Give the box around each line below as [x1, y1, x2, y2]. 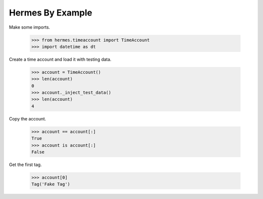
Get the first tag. [9, 162, 42, 167]
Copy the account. [9, 116, 46, 121]
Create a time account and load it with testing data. [9, 56, 112, 62]
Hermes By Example [9, 7, 93, 18]
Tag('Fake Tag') [31, 182, 71, 187]
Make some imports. [9, 24, 51, 30]
